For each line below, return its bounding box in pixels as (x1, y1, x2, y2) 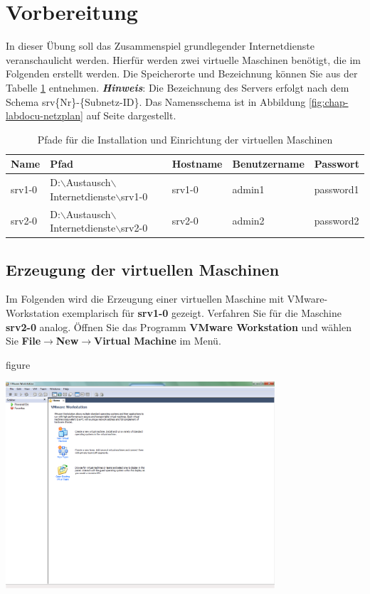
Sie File (6, 333, 41, 348)
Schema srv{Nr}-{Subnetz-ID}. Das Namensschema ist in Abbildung (6, 94, 306, 109)
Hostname (171, 156, 223, 171)
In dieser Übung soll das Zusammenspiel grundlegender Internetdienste (6, 38, 314, 53)
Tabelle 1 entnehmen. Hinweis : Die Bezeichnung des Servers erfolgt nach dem (6, 80, 349, 94)
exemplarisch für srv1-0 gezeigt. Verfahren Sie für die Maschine (62, 306, 342, 320)
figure (6, 357, 31, 372)
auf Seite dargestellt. (86, 108, 176, 123)
